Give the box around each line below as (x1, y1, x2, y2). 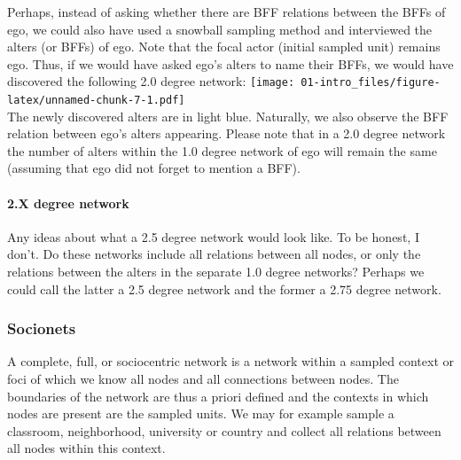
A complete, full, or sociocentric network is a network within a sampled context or (7, 352, 454, 370)
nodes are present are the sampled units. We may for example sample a (7, 404, 395, 423)
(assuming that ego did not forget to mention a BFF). (7, 159, 301, 177)
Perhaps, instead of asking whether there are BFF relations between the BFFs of (7, 3, 446, 20)
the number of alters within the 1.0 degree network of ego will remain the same (7, 141, 437, 160)
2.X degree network (7, 193, 129, 212)
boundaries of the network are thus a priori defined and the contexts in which (7, 386, 429, 405)
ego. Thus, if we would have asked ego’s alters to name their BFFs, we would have (7, 54, 454, 73)
